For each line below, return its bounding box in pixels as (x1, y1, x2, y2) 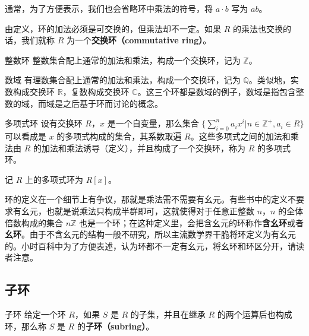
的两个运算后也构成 (217, 308, 292, 321)
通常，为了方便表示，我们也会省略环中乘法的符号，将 (5, 2, 213, 14)
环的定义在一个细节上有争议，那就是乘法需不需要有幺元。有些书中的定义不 (5, 193, 296, 205)
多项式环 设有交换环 (5, 117, 83, 129)
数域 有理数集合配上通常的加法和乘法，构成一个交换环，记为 (5, 74, 241, 86)
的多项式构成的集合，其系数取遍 (56, 129, 182, 142)
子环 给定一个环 (5, 308, 66, 321)
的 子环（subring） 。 (77, 319, 154, 332)
